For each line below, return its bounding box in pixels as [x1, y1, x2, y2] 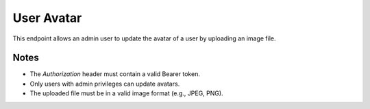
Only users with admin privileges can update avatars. [29, 80, 180, 88]
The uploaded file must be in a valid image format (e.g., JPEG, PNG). [29, 89, 223, 97]
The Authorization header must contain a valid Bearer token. [29, 70, 200, 78]
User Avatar [12, 10, 82, 25]
